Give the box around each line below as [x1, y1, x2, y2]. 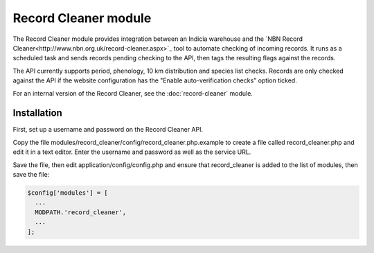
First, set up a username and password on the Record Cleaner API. [12, 125, 204, 134]
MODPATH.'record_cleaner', [35, 208, 127, 216]
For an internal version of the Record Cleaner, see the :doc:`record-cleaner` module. [12, 89, 253, 97]
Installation [12, 107, 62, 119]
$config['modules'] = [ [27, 189, 109, 197]
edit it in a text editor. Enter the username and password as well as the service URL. [12, 148, 251, 156]
